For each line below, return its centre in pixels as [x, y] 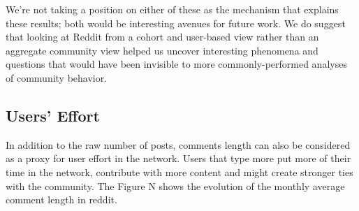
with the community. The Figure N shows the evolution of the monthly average [175, 185]
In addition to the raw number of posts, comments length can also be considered [178, 144]
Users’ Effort [53, 115]
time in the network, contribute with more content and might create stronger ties [179, 172]
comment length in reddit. [61, 199]
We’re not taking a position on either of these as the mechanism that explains [172, 9]
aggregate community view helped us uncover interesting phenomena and [162, 50]
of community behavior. [57, 77]
